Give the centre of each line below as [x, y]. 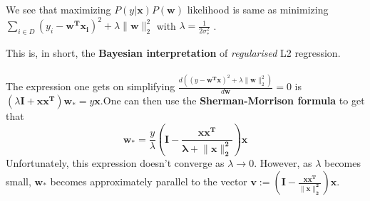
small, [19, 181]
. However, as [283, 163]
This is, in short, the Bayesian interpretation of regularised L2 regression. [173, 52]
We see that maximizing [58, 9]
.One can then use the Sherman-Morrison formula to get [232, 101]
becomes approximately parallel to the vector [149, 181]
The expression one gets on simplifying [91, 86]
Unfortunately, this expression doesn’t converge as [115, 163]
